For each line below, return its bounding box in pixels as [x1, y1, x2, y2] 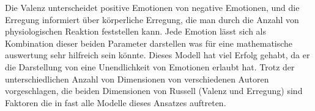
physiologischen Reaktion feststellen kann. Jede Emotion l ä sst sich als [5, 25, 267, 38]
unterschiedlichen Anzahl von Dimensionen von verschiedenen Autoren [5, 72, 269, 85]
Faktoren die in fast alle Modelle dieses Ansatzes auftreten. [5, 96, 226, 109]
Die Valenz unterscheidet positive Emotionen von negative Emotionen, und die [5, 1, 300, 13]
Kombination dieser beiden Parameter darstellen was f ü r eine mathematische [5, 36, 293, 49]
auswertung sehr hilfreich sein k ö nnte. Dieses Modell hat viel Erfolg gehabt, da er [5, 49, 310, 61]
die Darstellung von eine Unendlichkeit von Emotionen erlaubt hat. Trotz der [5, 60, 295, 73]
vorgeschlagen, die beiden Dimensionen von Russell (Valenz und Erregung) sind [5, 84, 303, 97]
